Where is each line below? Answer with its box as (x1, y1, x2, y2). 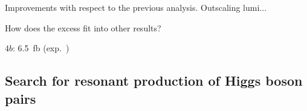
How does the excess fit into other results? (5, 21, 161, 34)
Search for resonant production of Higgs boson (5, 71, 303, 90)
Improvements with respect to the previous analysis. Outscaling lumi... (5, 1, 267, 13)
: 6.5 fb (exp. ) (13, 42, 69, 54)
